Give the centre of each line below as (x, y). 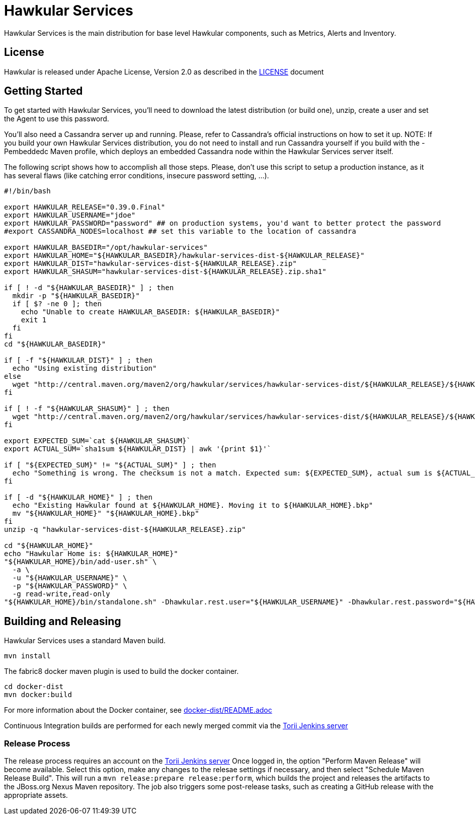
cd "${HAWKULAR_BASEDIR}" (55, 344)
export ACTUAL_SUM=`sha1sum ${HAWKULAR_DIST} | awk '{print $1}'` (138, 449)
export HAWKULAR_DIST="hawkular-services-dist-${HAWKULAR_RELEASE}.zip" (150, 264)
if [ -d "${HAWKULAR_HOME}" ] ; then (78, 497)
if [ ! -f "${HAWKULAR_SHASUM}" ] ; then (87, 409)
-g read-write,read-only (61, 594)
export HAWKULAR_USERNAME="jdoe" (70, 215)
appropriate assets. (36, 795)
